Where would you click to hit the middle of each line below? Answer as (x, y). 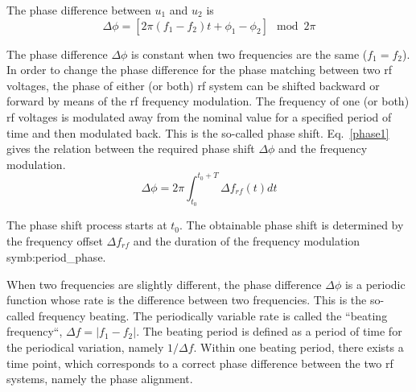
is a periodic (375, 284)
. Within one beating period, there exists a (299, 347)
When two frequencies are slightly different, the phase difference (164, 284)
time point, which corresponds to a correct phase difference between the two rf (200, 363)
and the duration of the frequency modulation (247, 240)
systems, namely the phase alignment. (100, 379)
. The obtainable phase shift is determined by (292, 225)
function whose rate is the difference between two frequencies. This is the (187, 300)
